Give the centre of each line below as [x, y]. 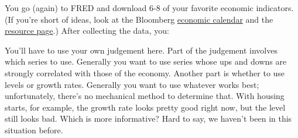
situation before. [34, 130]
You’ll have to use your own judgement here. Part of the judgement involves [141, 50]
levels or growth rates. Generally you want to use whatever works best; [132, 84]
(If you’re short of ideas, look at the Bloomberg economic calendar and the [139, 19]
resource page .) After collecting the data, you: [87, 31]
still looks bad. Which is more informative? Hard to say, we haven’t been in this [148, 118]
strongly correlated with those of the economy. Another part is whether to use [145, 72]
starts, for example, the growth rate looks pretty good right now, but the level [145, 107]
